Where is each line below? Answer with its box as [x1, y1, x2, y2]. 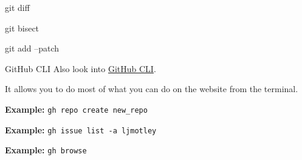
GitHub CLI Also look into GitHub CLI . [5, 62, 156, 75]
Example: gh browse [5, 144, 87, 156]
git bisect [5, 21, 39, 34]
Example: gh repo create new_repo [5, 102, 148, 115]
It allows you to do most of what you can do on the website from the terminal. [5, 82, 298, 95]
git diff [5, 1, 30, 13]
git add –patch [5, 42, 60, 55]
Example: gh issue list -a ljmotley [5, 123, 157, 136]
